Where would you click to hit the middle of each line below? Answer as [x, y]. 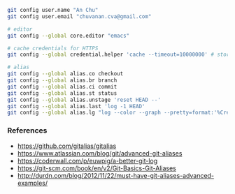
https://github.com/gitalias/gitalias [67, 146]
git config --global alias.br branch [62, 80]
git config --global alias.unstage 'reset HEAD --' [84, 100]
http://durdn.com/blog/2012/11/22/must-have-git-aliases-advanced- [116, 175]
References [27, 130]
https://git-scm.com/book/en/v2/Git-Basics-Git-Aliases [97, 168]
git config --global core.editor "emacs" [69, 36]
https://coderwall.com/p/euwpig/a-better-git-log [87, 161]
